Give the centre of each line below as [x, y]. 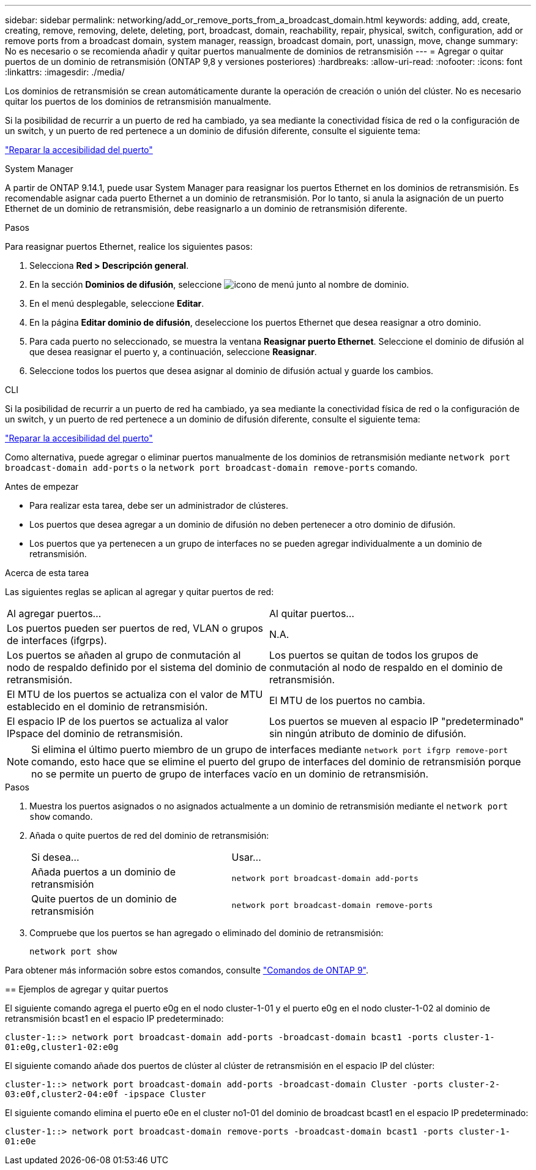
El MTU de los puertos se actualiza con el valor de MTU [135, 694]
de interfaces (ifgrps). [57, 640]
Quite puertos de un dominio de [104, 899]
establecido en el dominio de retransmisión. [107, 707]
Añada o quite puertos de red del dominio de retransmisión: [149, 835]
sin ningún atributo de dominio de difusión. [368, 733]
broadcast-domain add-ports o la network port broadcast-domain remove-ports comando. [211, 467]
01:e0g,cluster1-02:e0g [62, 1047]
